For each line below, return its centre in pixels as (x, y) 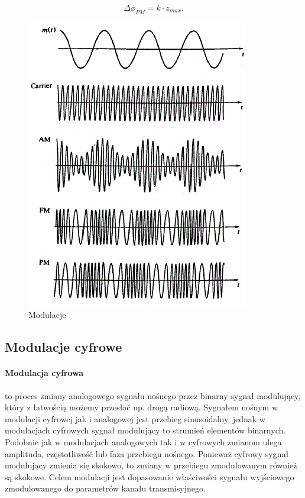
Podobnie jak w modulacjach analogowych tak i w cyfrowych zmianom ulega (143, 441)
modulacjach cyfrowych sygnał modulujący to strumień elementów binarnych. (145, 430)
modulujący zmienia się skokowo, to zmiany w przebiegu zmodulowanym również (151, 465)
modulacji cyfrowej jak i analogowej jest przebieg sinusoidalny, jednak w (135, 418)
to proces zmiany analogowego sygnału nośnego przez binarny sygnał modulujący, (153, 395)
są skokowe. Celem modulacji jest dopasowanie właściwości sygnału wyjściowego (150, 476)
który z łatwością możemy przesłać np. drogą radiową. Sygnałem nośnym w (142, 407)
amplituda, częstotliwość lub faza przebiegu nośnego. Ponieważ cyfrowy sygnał (147, 453)
